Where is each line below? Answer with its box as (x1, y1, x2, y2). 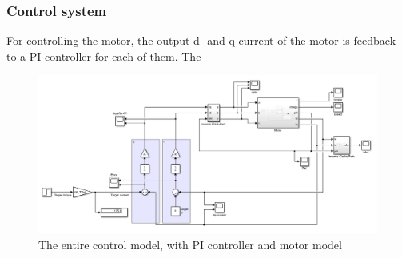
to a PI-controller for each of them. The (6, 47, 201, 64)
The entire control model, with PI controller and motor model (38, 236, 342, 252)
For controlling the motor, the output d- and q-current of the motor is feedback (6, 32, 396, 49)
